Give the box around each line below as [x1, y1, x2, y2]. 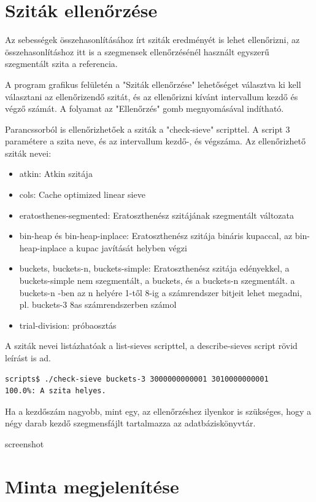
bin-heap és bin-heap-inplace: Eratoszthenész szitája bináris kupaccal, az [19, 229, 293, 242]
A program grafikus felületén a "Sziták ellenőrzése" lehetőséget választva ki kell [5, 77, 301, 90]
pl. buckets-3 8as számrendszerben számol [19, 298, 177, 311]
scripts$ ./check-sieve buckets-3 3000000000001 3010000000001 [5, 374, 269, 383]
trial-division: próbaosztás [19, 318, 117, 331]
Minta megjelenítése [5, 473, 179, 498]
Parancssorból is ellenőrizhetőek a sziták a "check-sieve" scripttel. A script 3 [5, 122, 290, 135]
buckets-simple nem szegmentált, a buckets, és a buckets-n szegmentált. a [19, 274, 295, 287]
